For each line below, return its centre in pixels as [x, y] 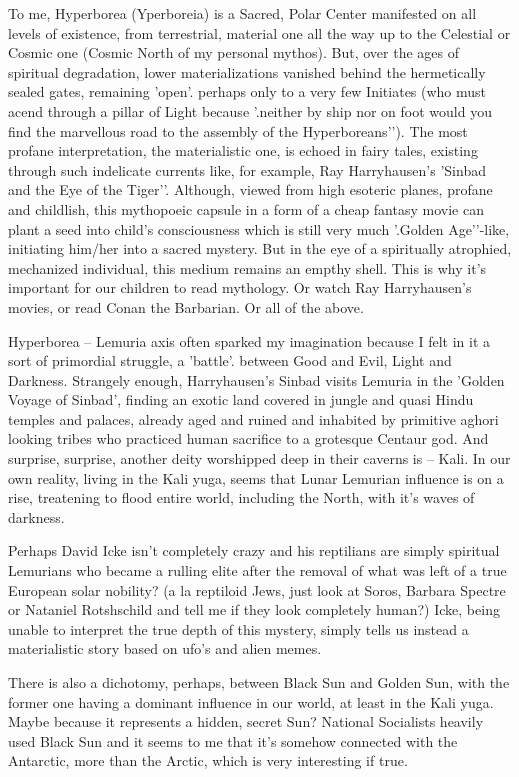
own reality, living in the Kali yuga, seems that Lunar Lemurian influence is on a [256, 477]
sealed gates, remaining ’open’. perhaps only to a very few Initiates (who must [247, 91]
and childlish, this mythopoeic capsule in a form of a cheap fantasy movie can [246, 208]
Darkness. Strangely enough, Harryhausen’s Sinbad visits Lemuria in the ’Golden [256, 379]
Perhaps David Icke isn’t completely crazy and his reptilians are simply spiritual [254, 550]
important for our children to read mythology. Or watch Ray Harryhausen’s [240, 287]
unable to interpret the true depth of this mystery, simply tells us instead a [238, 628]
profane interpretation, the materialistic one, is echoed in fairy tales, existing [243, 150]
